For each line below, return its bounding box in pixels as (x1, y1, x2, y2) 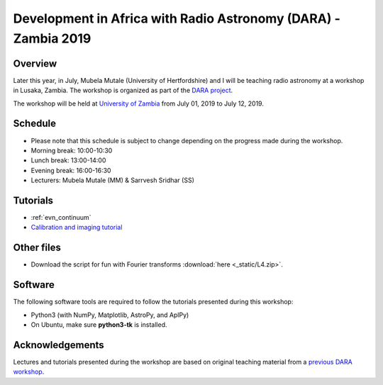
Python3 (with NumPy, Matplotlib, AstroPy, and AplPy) (30, 311, 189, 319)
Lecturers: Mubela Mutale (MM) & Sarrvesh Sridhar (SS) (30, 176, 194, 184)
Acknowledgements (13, 339, 104, 351)
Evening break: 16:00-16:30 (30, 166, 111, 174)
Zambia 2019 (13, 30, 91, 46)
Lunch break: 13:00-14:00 (30, 156, 106, 164)
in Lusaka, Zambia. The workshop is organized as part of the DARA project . (13, 86, 233, 95)
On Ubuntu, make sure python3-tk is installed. (30, 320, 167, 329)
